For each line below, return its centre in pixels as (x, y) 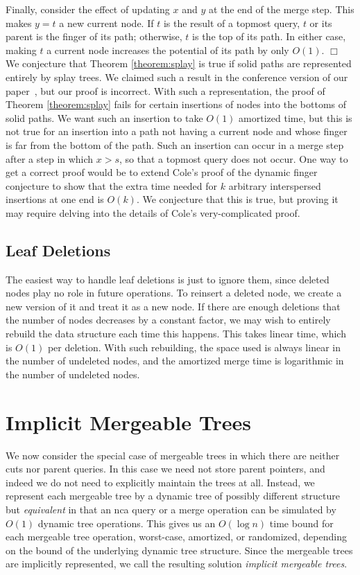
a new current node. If (106, 23)
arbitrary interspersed (275, 185)
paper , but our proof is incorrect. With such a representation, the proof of (165, 90)
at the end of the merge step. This (281, 9)
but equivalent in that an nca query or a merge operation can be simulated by (171, 509)
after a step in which (50, 158)
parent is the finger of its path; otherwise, (94, 36)
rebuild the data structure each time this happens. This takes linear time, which (176, 334)
